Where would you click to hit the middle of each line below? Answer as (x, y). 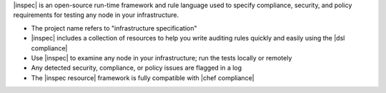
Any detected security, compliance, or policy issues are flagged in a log (137, 68)
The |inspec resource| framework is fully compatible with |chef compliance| (143, 77)
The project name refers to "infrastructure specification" (114, 28)
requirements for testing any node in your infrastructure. (96, 15)
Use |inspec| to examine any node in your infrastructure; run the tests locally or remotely (162, 58)
